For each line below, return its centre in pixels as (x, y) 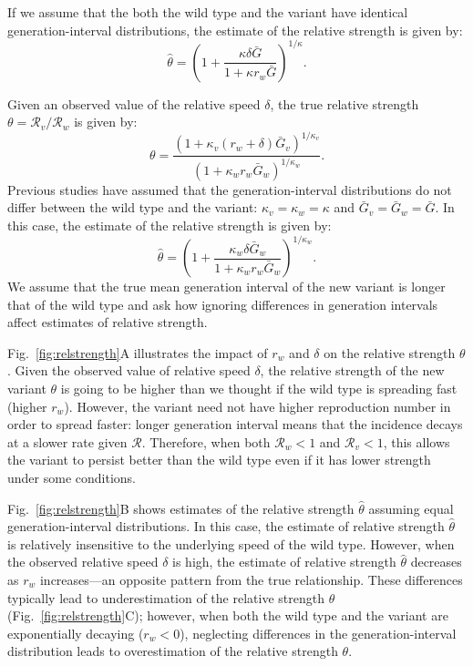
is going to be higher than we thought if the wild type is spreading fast (259, 388)
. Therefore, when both (206, 441)
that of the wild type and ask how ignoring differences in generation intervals (223, 304)
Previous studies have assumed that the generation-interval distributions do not (230, 189)
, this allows (416, 441)
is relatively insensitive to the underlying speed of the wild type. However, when (231, 543)
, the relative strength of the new (352, 370)
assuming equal (411, 508)
